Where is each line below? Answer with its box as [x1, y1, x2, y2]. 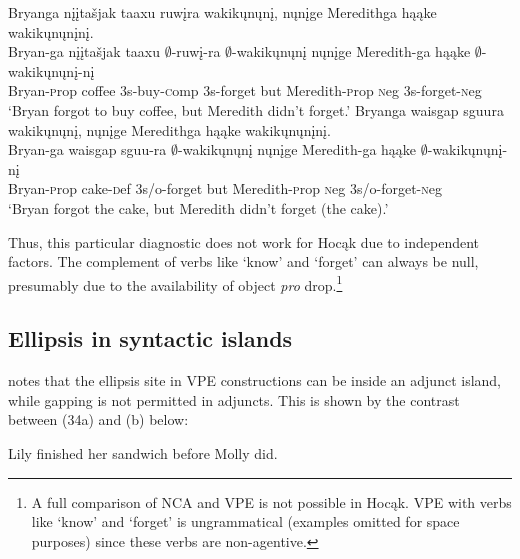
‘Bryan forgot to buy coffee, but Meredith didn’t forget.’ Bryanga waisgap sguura [8, 99, 504, 120]
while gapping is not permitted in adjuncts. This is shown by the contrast [8, 389, 460, 410]
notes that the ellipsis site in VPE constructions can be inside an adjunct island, [8, 370, 502, 391]
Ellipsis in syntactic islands [8, 323, 293, 354]
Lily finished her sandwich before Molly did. [8, 442, 278, 463]
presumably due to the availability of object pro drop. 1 [8, 271, 343, 295]
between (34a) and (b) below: [8, 409, 189, 430]
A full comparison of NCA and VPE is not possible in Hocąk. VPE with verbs [31, 491, 512, 512]
